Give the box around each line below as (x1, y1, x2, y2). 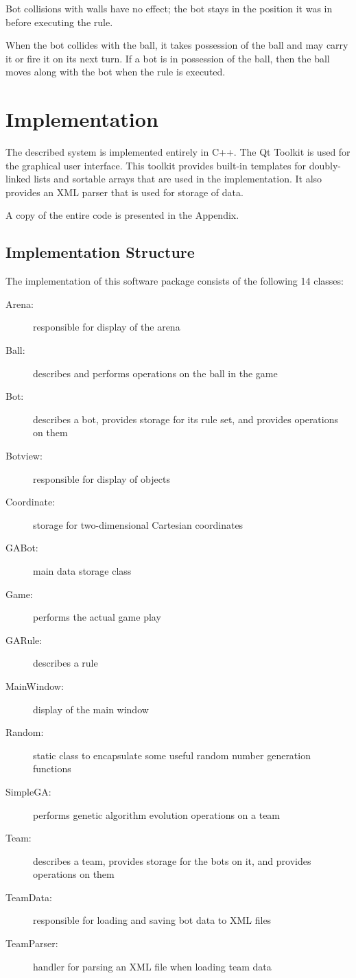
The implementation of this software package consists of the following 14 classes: (5, 274, 344, 288)
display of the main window (33, 702, 149, 716)
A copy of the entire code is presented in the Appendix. (5, 208, 239, 222)
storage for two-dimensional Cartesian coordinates (33, 517, 244, 532)
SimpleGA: (5, 784, 51, 798)
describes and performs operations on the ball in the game (33, 366, 278, 380)
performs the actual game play (33, 610, 161, 624)
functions (33, 761, 71, 776)
